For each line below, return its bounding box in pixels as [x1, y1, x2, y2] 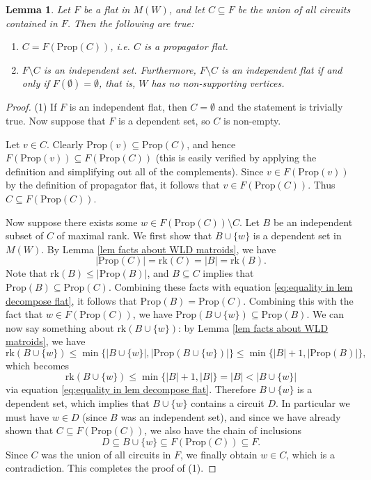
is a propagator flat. [143, 39, 228, 54]
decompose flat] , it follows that [6, 293, 137, 307]
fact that [6, 307, 43, 321]
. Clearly [46, 136, 84, 151]
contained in [6, 15, 58, 30]
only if [22, 76, 49, 90]
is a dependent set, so [118, 113, 210, 127]
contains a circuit [191, 396, 265, 410]
